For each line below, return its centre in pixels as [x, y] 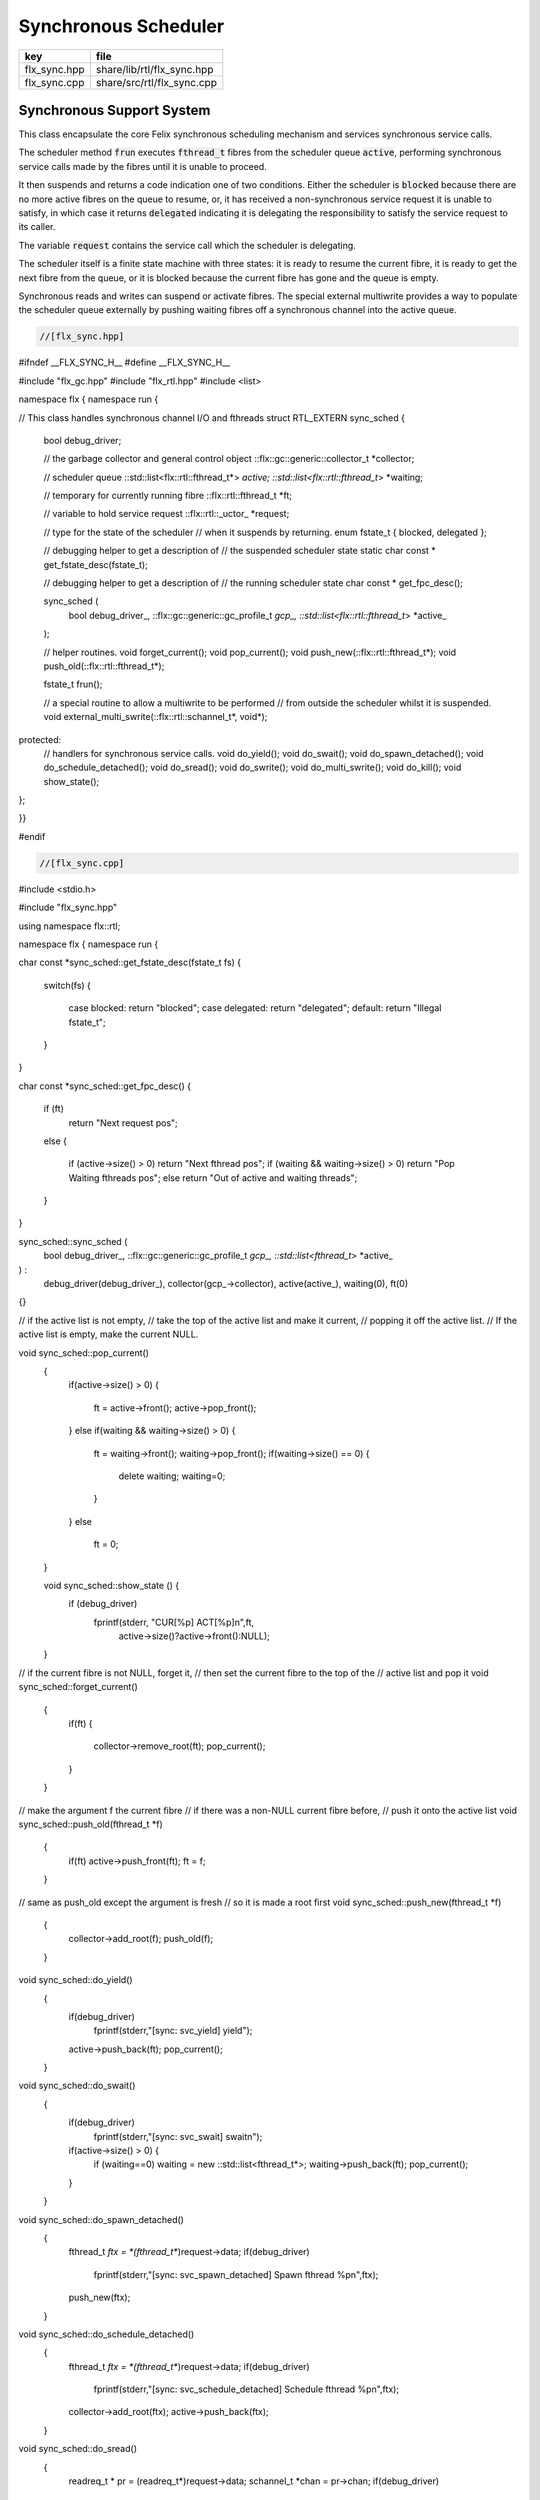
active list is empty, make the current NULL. [108, 1334]
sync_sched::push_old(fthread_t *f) [91, 1824]
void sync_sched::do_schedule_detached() [106, 2334]
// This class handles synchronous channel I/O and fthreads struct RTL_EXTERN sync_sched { [211, 417]
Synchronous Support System [114, 110]
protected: [40, 739]
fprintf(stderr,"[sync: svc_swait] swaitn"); [178, 2136]
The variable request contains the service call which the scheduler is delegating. [187, 245]
